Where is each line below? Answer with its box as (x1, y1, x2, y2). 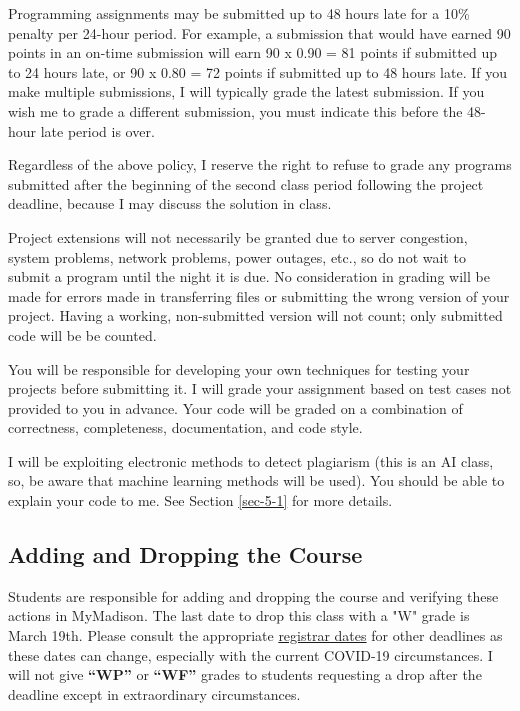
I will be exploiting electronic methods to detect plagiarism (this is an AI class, (8, 450, 494, 471)
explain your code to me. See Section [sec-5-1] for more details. (8, 490, 393, 511)
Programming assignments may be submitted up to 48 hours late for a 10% (8, 3, 470, 23)
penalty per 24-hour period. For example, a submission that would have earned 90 (8, 22, 511, 43)
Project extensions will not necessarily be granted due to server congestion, (8, 226, 468, 247)
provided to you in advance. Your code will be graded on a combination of (8, 397, 463, 418)
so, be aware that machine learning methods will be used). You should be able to (8, 470, 505, 491)
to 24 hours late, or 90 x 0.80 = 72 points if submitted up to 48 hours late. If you (8, 61, 507, 82)
